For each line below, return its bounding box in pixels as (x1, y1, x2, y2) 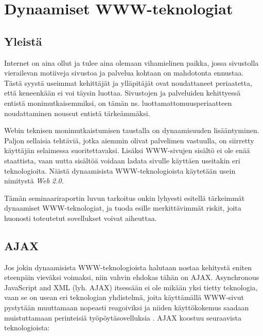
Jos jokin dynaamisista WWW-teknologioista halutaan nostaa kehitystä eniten (4, 262, 252, 272)
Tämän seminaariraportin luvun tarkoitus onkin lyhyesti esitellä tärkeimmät (4, 192, 245, 203)
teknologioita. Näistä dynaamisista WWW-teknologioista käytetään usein (4, 165, 236, 176)
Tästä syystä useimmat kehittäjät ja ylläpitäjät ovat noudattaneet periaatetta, (4, 77, 252, 88)
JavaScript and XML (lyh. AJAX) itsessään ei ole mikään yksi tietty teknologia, (4, 282, 258, 292)
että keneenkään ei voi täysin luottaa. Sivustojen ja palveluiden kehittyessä (4, 87, 241, 98)
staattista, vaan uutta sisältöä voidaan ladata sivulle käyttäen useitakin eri (4, 155, 240, 165)
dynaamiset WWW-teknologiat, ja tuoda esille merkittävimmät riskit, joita (4, 202, 241, 213)
